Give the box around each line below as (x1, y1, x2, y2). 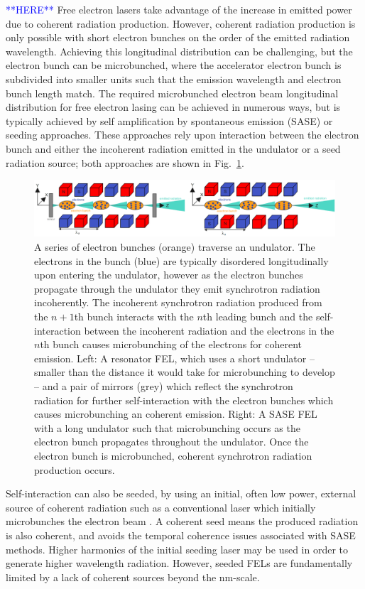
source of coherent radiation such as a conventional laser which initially (6, 499, 316, 514)
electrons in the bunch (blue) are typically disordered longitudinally (34, 253, 329, 268)
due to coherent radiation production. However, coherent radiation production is (6, 16, 356, 31)
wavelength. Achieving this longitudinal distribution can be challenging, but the (6, 43, 353, 58)
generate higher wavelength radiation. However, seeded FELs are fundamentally (6, 556, 353, 571)
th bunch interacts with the (74, 309, 194, 324)
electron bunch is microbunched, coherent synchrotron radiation (34, 448, 312, 463)
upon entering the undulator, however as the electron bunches (34, 267, 303, 282)
